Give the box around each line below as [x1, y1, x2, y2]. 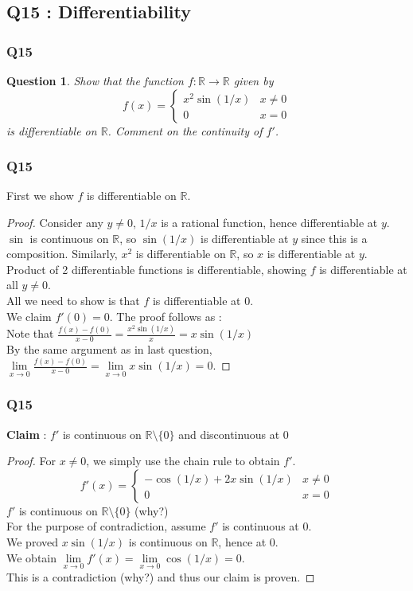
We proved [6, 534, 58, 550]
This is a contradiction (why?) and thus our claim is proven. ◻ [6, 568, 315, 585]
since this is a [301, 229, 368, 246]
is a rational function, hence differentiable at [161, 214, 378, 230]
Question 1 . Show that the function [6, 72, 184, 88]
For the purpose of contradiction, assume [6, 518, 206, 534]
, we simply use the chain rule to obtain [86, 452, 280, 469]
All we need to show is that [6, 292, 140, 308]
